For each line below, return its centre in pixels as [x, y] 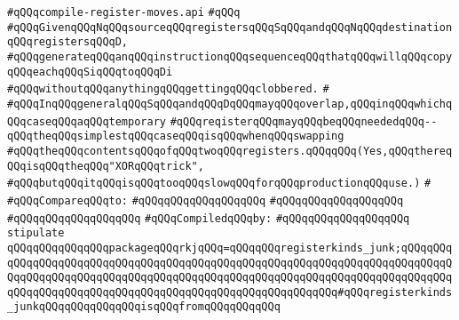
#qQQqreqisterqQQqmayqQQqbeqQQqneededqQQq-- [304, 121]
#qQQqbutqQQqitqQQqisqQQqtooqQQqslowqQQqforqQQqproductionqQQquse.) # [219, 184]
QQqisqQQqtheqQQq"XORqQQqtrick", [106, 166]
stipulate [36, 233]
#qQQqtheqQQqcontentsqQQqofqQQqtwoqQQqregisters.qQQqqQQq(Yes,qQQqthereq [230, 151]
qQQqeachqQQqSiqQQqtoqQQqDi [90, 72]
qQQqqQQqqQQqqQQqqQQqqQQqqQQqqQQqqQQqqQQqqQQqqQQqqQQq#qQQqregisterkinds [230, 292]
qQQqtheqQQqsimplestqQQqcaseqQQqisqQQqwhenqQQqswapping [176, 136]
